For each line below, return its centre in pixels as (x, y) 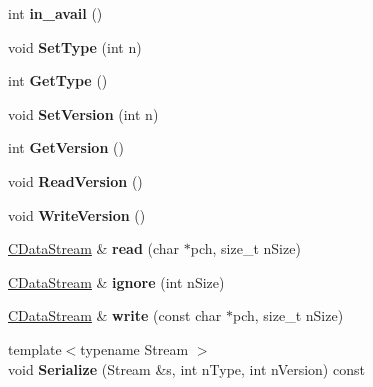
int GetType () (58, 80)
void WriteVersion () (77, 214)
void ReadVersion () (75, 180)
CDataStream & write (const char (115, 315)
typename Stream (134, 348)
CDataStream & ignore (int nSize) (116, 281)
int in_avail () (55, 13)
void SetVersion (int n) (83, 113)
